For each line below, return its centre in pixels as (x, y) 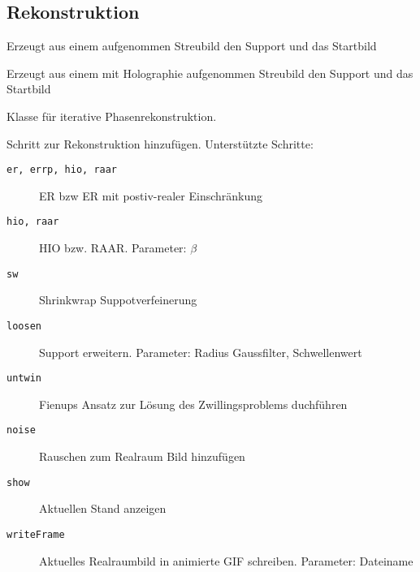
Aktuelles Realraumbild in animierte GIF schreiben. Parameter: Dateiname (226, 560)
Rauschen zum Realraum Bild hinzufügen (142, 456)
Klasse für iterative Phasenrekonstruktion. (112, 116)
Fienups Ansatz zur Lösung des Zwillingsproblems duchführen (193, 404)
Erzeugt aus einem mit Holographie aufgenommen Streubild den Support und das (210, 73)
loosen (24, 326)
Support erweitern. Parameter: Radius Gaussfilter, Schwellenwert (201, 352)
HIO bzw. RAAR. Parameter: (113, 248)
